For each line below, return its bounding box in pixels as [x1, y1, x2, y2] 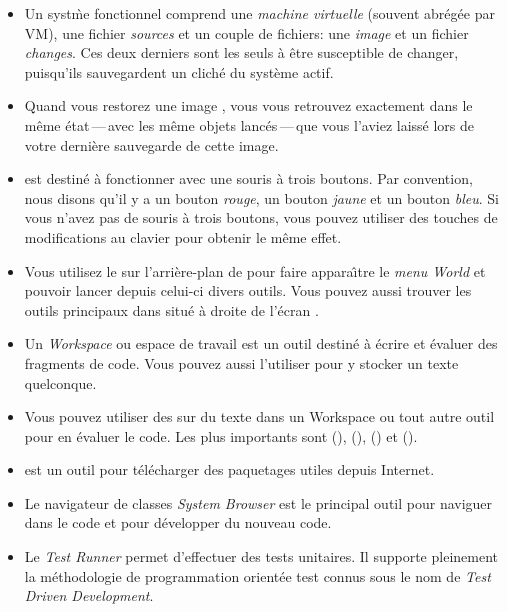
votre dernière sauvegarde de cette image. [24, 134, 279, 155]
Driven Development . [24, 585, 154, 606]
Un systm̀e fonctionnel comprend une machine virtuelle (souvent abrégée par [24, 3, 495, 23]
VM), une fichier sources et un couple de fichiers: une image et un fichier [24, 22, 469, 43]
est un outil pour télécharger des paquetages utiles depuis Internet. [24, 459, 435, 480]
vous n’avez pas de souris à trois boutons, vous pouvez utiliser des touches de [24, 207, 498, 228]
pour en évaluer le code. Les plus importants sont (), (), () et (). [24, 425, 418, 446]
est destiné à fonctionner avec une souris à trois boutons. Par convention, [24, 168, 473, 189]
